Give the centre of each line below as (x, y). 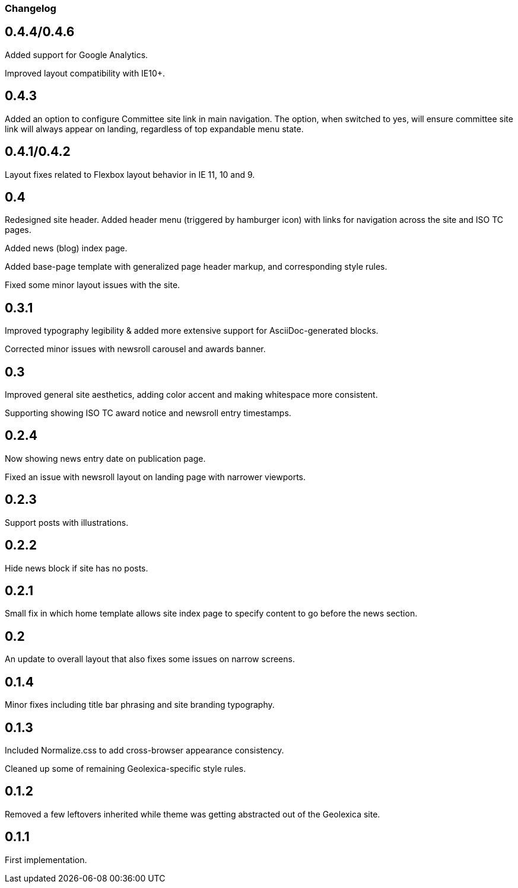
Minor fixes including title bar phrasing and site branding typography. (140, 705)
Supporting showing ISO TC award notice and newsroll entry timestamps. (148, 413)
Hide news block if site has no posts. (77, 568)
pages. (18, 230)
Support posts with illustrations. (67, 522)
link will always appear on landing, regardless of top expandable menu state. (154, 129)
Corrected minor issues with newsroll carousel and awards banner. (135, 349)
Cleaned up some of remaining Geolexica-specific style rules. (125, 768)
